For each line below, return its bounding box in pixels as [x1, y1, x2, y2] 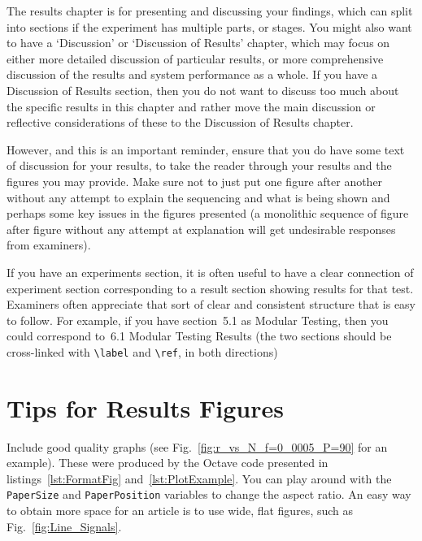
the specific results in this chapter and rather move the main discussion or [7, 97, 376, 115]
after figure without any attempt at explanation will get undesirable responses [7, 220, 396, 237]
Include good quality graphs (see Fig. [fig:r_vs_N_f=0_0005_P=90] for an [7, 438, 388, 455]
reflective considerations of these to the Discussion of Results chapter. [7, 114, 354, 131]
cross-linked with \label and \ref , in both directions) [7, 343, 278, 360]
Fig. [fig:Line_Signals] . [7, 517, 122, 535]
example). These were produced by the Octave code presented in [7, 454, 328, 471]
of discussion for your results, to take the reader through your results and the [7, 157, 392, 174]
